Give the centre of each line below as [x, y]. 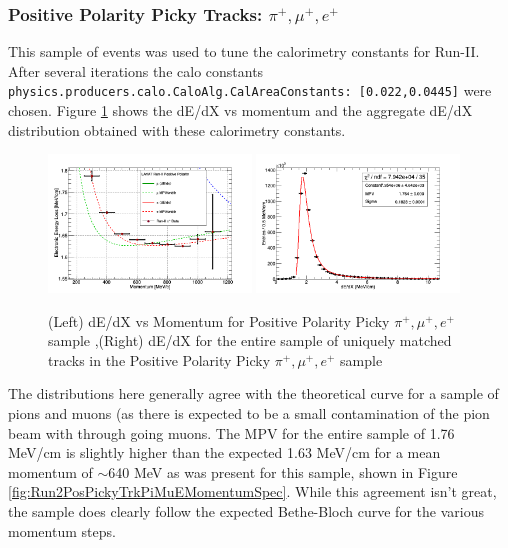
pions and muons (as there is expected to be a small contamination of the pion [249, 413]
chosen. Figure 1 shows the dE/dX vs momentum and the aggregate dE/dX [240, 110]
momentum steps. [62, 530]
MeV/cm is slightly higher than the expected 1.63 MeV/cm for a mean [224, 452]
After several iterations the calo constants [136, 70]
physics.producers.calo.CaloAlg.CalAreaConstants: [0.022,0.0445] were [250, 90]
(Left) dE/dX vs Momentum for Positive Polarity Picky [219, 320]
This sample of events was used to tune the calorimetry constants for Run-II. [244, 51]
